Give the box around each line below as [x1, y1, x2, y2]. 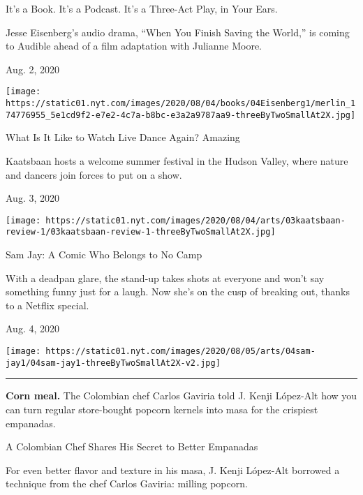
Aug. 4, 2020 [6, 321, 59, 336]
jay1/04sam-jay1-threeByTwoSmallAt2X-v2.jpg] [6, 357, 221, 368]
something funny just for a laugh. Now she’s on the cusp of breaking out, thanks [6, 284, 350, 299]
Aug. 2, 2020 [6, 61, 59, 76]
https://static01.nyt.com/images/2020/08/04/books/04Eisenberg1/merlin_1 [6, 98, 356, 109]
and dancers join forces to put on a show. [6, 167, 182, 182]
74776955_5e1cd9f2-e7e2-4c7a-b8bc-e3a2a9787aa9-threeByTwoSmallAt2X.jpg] [6, 110, 356, 120]
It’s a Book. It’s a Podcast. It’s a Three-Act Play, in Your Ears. [6, 1, 278, 15]
